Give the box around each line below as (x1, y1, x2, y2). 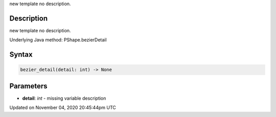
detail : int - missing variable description (22, 95, 106, 101)
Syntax (9, 50, 33, 59)
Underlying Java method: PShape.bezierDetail (9, 37, 107, 43)
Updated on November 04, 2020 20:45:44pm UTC (9, 105, 116, 111)
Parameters (9, 82, 48, 90)
